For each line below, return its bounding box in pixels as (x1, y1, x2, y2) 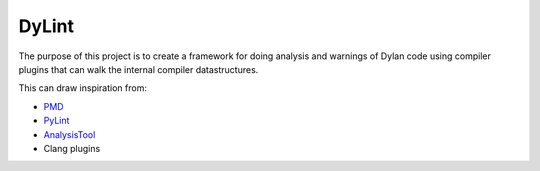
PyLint (43, 115, 70, 127)
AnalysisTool (43, 128, 96, 140)
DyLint (18, 15, 75, 37)
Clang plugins (43, 142, 101, 154)
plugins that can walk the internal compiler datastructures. (18, 63, 259, 75)
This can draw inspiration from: (18, 82, 147, 94)
